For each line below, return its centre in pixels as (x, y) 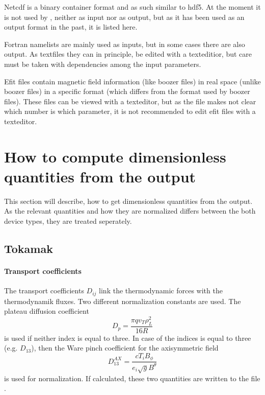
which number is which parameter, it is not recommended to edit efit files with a (130, 111)
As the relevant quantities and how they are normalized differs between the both (130, 211)
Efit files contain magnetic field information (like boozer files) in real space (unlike (132, 81)
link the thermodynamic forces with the (161, 291)
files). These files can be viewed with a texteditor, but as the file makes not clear (130, 101)
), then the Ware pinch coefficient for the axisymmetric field (125, 348)
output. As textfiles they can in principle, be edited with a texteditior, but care (128, 54)
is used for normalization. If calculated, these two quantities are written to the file (132, 378)
